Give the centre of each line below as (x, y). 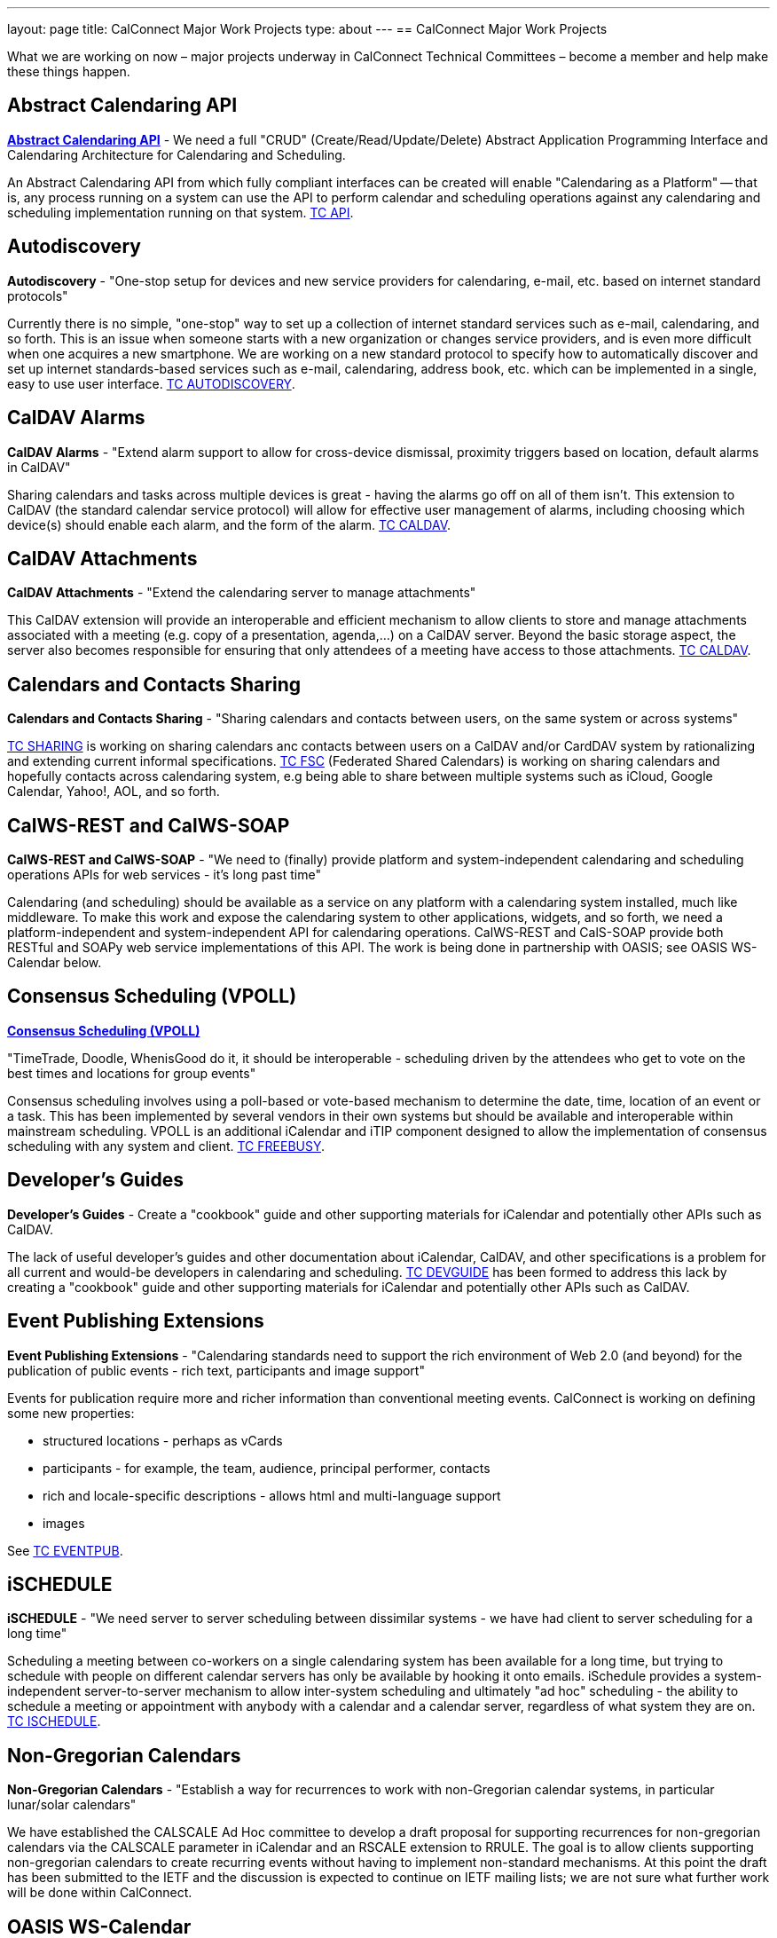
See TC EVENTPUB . (65, 1550)
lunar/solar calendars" (72, 1805)
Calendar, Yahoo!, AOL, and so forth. (114, 792)
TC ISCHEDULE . (54, 1721)
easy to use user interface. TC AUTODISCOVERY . (151, 383)
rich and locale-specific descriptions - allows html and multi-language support (272, 1495)
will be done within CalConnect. (100, 1893)
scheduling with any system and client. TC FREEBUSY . (166, 1146)
